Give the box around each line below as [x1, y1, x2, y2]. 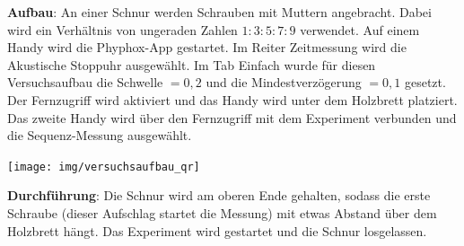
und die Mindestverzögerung [206, 73, 362, 92]
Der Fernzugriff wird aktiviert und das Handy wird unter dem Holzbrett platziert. [7, 90, 458, 109]
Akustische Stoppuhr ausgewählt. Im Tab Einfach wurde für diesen [7, 55, 376, 74]
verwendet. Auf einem [300, 20, 420, 39]
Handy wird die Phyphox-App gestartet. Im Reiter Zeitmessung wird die [7, 38, 407, 57]
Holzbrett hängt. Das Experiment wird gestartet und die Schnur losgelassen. [7, 221, 427, 240]
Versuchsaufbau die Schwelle [7, 73, 163, 92]
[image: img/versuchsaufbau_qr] [7, 160, 200, 173]
